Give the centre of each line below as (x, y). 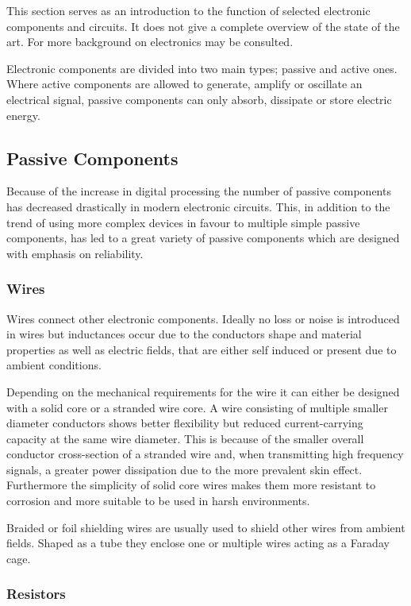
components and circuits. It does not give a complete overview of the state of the (203, 26)
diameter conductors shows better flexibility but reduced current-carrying (185, 423)
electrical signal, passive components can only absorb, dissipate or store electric (199, 99)
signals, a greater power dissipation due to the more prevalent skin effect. (184, 469)
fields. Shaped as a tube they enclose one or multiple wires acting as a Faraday (198, 543)
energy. (23, 115)
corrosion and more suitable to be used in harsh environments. (158, 501)
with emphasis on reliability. (75, 253)
